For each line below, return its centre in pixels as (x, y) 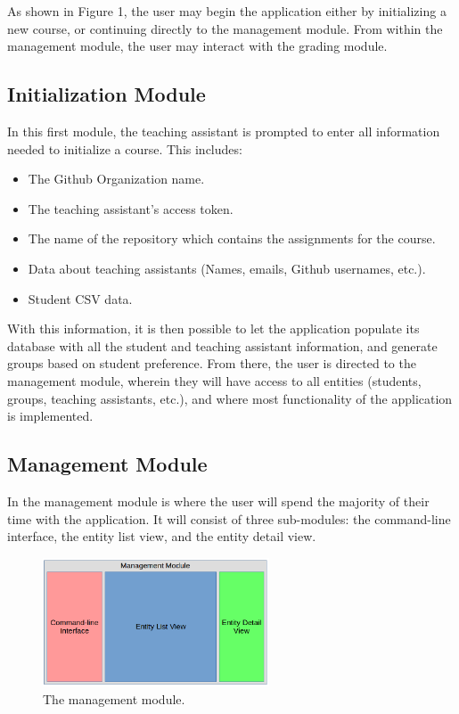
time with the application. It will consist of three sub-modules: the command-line (229, 518)
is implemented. (50, 416)
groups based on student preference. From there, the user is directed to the (212, 363)
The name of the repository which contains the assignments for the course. (232, 238)
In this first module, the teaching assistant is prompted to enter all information (224, 131)
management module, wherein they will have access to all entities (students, (214, 380)
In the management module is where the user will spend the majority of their (218, 501)
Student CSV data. (80, 298)
